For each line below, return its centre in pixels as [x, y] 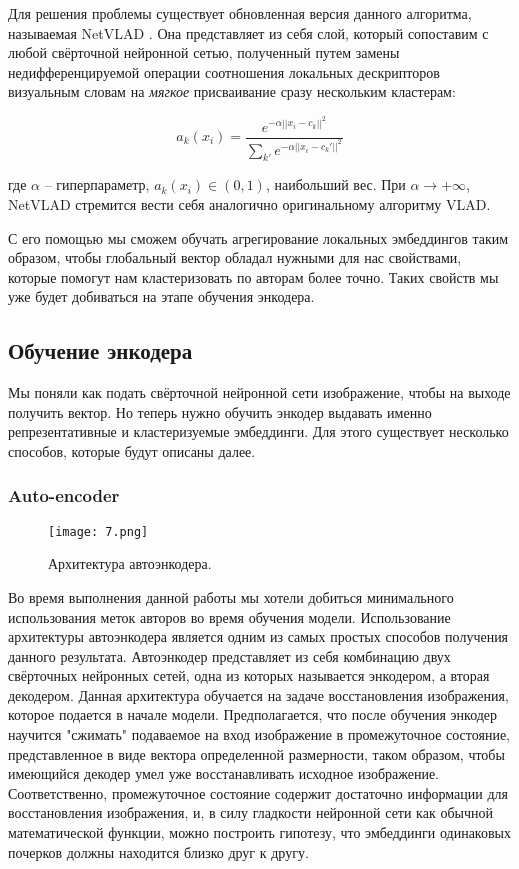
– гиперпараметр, [97, 184]
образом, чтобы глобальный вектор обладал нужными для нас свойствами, [235, 257]
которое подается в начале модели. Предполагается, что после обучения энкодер [253, 714]
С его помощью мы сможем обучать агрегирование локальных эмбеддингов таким [258, 237]
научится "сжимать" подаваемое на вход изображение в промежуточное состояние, [259, 734]
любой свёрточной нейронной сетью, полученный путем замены [204, 52]
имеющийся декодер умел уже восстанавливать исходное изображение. [224, 773]
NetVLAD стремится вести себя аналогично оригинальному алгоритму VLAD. [249, 203]
